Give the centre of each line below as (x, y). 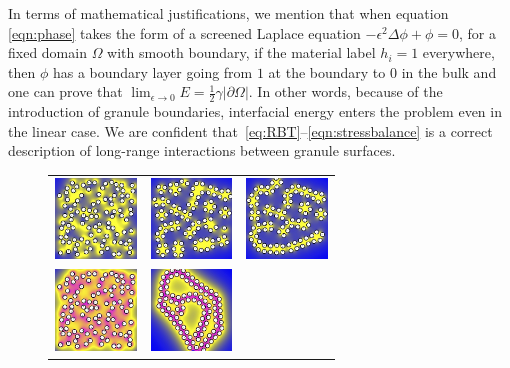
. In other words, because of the (345, 91)
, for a (477, 32)
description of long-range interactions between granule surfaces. (202, 150)
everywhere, (458, 52)
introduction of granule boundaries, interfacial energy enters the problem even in (255, 111)
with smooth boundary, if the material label (241, 52)
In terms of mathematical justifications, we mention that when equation (228, 13)
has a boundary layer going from (152, 71)
